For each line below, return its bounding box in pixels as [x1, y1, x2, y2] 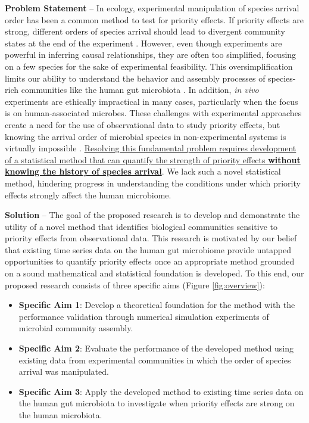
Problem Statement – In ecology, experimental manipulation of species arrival [5, 2, 299, 14]
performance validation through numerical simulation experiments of [18, 310, 269, 322]
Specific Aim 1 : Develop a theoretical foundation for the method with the [18, 298, 295, 311]
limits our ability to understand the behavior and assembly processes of [5, 71, 266, 84]
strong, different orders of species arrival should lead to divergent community [5, 25, 285, 38]
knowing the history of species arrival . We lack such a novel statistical [5, 165, 281, 178]
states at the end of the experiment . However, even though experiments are [5, 36, 282, 49]
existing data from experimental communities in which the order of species [18, 353, 291, 366]
